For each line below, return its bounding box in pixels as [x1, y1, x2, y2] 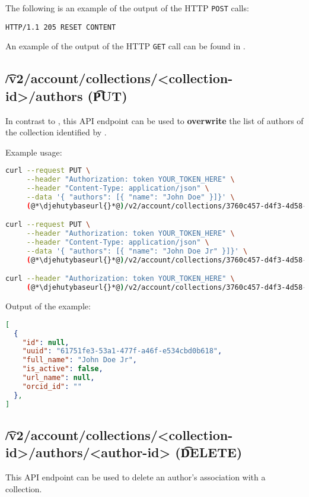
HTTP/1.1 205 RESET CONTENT [5, 23, 116, 31]
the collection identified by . [5, 126, 107, 138]
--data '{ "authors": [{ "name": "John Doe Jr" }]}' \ [26, 247, 248, 255]
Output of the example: [5, 300, 91, 312]
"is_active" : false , [22, 365, 103, 373]
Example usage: [5, 145, 62, 158]
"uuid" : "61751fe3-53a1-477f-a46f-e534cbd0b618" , [22, 347, 222, 356]
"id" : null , [22, 338, 69, 347]
